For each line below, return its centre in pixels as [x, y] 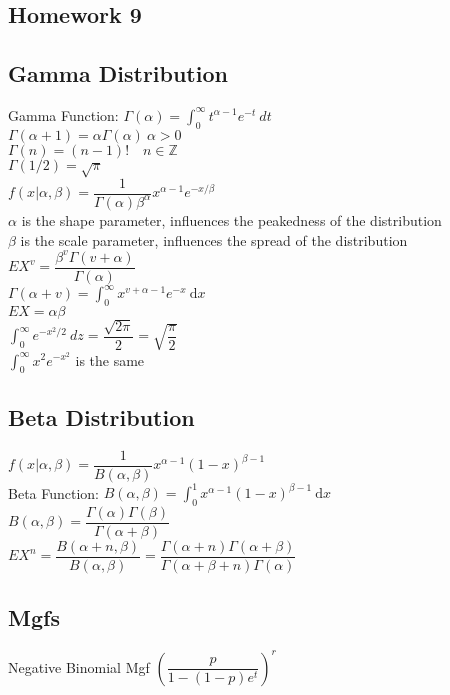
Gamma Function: [63, 114]
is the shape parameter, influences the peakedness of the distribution [231, 219]
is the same [110, 359]
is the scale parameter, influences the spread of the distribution [214, 239]
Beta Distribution [101, 416]
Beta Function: [54, 492]
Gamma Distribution [118, 73]
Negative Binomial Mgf [79, 666]
